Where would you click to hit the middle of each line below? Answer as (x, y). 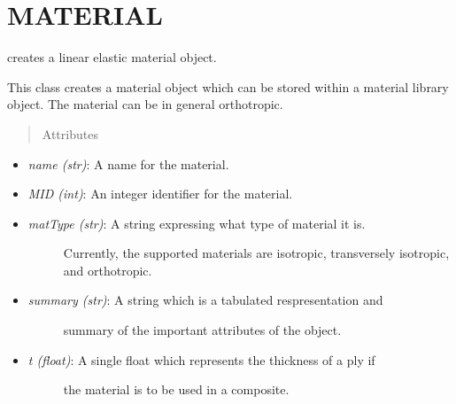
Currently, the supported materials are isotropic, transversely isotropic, (256, 253)
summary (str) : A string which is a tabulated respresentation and (205, 300)
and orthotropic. (108, 270)
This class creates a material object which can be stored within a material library (228, 86)
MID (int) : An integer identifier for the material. (160, 194)
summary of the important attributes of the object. (202, 330)
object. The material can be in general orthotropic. (145, 104)
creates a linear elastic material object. (112, 57)
